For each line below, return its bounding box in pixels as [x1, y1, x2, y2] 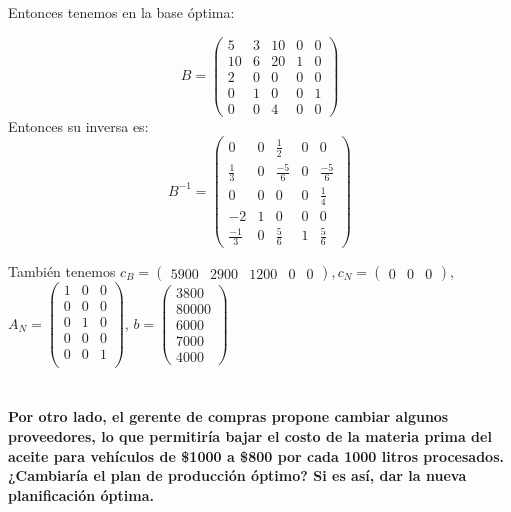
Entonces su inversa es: [8, 115, 149, 136]
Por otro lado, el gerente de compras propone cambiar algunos [8, 406, 449, 427]
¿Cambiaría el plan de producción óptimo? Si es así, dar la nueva [8, 465, 467, 486]
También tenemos [8, 261, 116, 281]
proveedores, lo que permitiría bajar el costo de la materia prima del [8, 426, 492, 447]
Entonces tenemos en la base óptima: [8, 2, 235, 22]
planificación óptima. [8, 484, 154, 505]
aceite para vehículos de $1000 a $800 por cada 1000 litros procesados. [8, 445, 504, 466]
